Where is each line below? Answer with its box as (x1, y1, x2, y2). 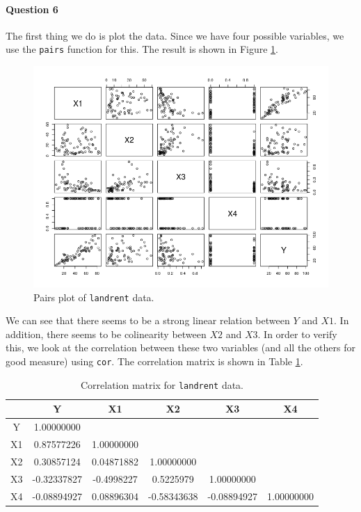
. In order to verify (257, 326, 337, 341)
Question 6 (6, 1, 58, 16)
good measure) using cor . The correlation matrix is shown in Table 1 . (6, 354, 303, 369)
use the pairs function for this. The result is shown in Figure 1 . (6, 42, 278, 56)
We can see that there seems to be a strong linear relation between (6, 313, 290, 328)
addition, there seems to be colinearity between (6, 326, 207, 341)
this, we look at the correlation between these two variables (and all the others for (6, 340, 355, 355)
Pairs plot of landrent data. (33, 289, 154, 304)
